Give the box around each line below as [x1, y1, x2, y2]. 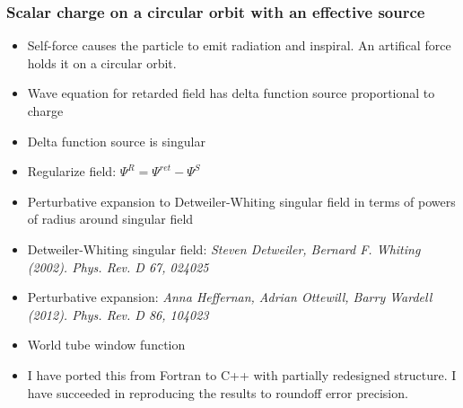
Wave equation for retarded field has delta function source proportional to [27, 84, 435, 102]
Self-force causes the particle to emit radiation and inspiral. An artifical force [27, 36, 451, 55]
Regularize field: [27, 162, 117, 181]
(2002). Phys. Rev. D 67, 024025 [27, 257, 209, 276]
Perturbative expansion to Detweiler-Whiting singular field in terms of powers [27, 191, 456, 210]
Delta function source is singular [27, 131, 205, 150]
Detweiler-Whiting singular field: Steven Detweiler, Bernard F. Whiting [27, 239, 421, 258]
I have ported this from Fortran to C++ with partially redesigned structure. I [27, 365, 457, 384]
